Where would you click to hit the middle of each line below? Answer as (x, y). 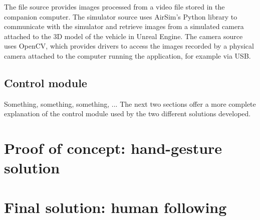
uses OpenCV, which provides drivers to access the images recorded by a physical (129, 46)
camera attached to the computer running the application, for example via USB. (127, 55)
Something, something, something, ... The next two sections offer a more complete (130, 103)
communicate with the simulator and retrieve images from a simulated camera (124, 26)
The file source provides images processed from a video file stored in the (114, 7)
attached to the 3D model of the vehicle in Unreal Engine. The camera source (123, 36)
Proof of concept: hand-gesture (113, 148)
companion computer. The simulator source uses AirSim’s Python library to (121, 16)
